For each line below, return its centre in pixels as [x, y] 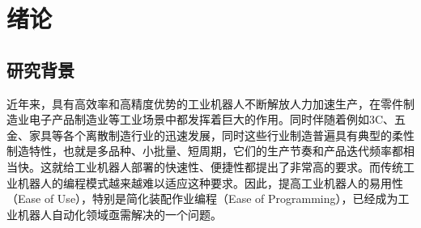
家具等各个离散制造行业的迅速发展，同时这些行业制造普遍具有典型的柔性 [221, 135]
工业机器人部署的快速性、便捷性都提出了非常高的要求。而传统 [238, 166]
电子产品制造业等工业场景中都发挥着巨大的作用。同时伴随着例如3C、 [212, 119]
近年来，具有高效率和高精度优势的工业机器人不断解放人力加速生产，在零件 [205, 103]
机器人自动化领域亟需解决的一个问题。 [119, 214]
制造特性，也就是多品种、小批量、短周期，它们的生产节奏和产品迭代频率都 [205, 151]
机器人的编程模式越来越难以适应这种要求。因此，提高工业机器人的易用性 [210, 182]
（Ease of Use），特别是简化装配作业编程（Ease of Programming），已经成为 [202, 198]
